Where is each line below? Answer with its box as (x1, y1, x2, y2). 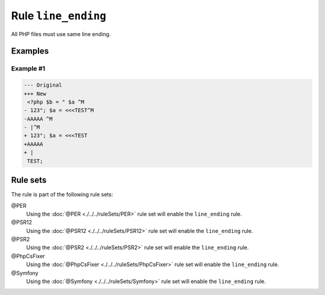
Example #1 (11, 64, 45, 73)
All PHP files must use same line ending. (11, 30, 111, 37)
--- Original (23, 82, 63, 88)
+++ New (23, 90, 46, 97)
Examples (11, 46, 49, 57)
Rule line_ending (11, 9, 107, 22)
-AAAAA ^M (23, 115, 53, 122)
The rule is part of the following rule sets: (11, 191, 114, 198)
